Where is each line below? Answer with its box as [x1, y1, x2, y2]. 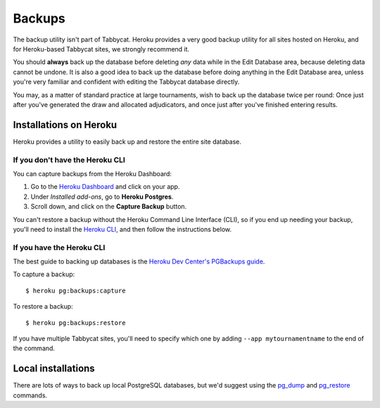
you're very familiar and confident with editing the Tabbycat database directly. [13, 78, 240, 86]
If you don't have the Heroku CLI [13, 155, 126, 165]
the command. [13, 344, 56, 352]
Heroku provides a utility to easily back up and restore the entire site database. [13, 137, 242, 146]
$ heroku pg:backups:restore [25, 319, 126, 327]
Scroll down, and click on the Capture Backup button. [30, 202, 187, 211]
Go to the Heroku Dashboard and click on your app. [30, 183, 180, 191]
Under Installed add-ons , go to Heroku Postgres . [30, 192, 174, 201]
